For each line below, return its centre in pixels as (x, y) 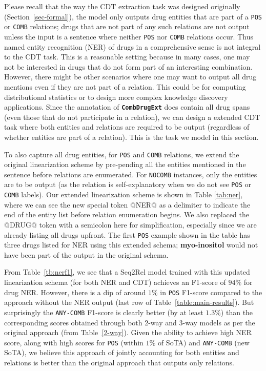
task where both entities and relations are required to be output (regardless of (127, 127)
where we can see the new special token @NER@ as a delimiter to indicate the (127, 204)
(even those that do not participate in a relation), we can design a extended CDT (132, 117)
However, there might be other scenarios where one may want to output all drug (130, 77)
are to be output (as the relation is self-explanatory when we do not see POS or (128, 184)
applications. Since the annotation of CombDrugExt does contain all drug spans (127, 107)
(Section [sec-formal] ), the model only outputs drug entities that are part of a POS (133, 16)
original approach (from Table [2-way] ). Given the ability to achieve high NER (128, 332)
